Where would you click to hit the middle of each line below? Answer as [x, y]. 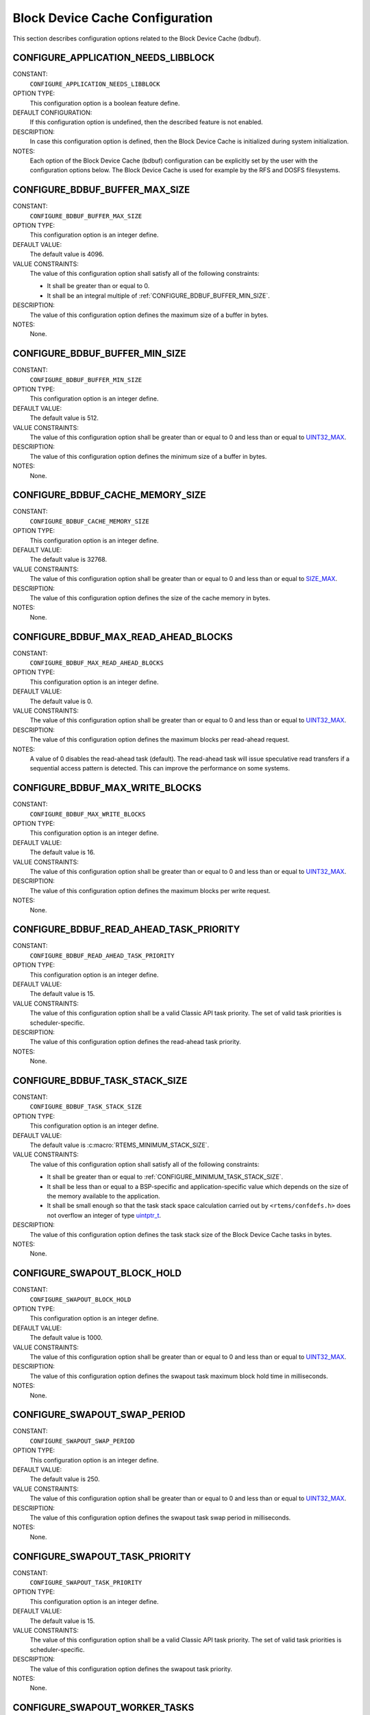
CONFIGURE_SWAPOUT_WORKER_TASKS [103, 1708]
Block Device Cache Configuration [113, 18]
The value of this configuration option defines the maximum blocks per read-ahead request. [160, 740]
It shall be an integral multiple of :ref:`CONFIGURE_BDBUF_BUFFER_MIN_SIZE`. [158, 296]
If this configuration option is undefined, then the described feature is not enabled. [146, 122]
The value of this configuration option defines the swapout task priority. [131, 1669]
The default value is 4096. [67, 255]
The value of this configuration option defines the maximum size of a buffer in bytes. [149, 315]
